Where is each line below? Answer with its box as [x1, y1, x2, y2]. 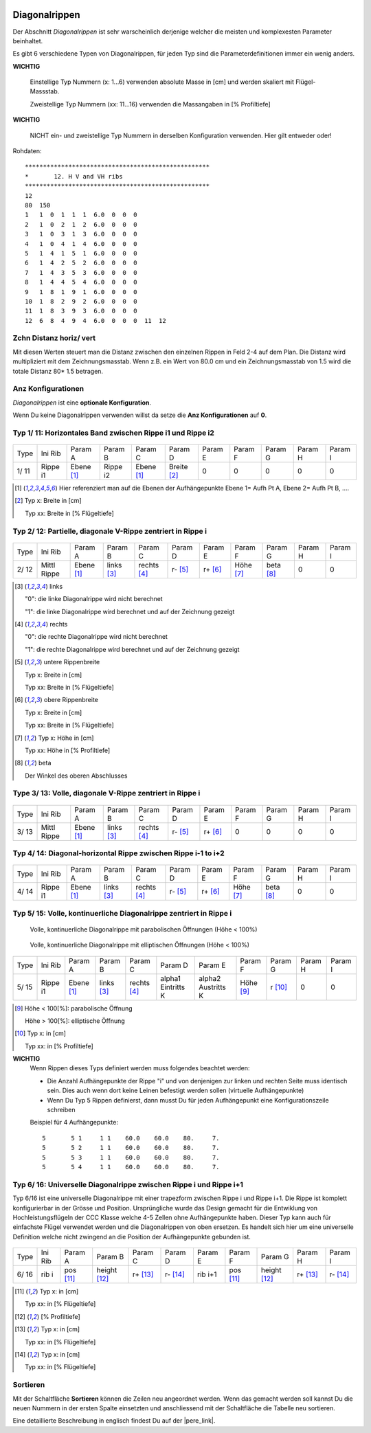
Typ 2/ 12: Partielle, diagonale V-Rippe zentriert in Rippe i [12, 526, 207, 536]
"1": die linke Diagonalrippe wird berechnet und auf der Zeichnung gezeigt [25, 607, 235, 616]
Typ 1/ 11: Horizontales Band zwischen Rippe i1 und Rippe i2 [12, 428, 214, 438]
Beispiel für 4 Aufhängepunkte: [30, 1118, 118, 1127]
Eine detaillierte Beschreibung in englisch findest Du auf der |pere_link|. [12, 1417, 216, 1425]
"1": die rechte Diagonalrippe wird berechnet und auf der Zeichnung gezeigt [25, 645, 240, 653]
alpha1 [160, 973, 181, 983]
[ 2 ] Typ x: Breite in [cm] [14, 497, 82, 505]
